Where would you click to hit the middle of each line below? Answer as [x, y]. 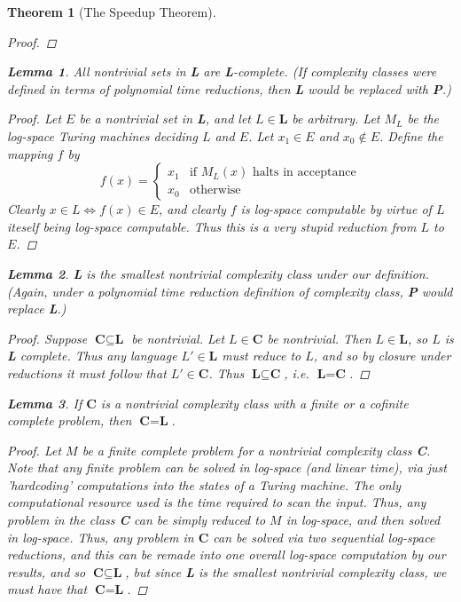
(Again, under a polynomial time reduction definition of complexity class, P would [230, 291]
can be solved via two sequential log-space [324, 537]
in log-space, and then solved [363, 520]
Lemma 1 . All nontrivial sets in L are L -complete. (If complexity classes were [222, 71]
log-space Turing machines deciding [102, 135]
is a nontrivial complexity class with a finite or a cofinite [254, 403]
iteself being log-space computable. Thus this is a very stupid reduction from [212, 226]
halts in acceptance [304, 173]
